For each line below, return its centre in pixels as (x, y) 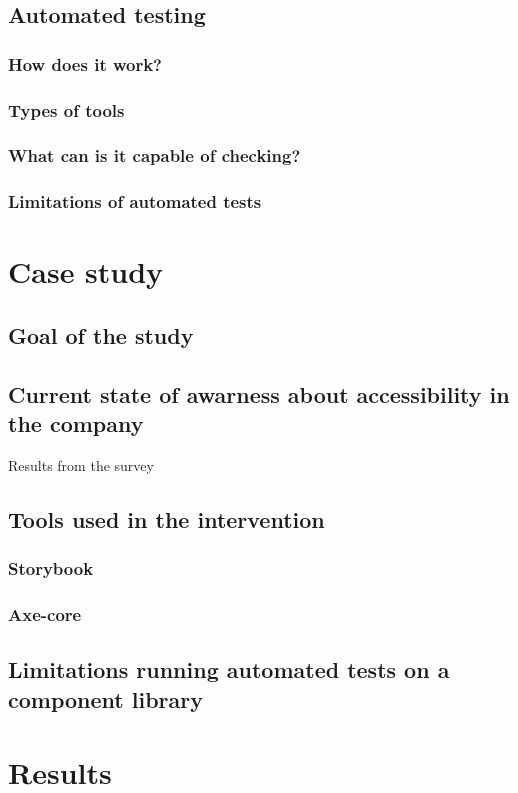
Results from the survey (81, 464)
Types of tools (66, 109)
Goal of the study (101, 334)
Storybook (51, 568)
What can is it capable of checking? (154, 155)
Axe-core (45, 614)
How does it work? (85, 63)
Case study (86, 271)
